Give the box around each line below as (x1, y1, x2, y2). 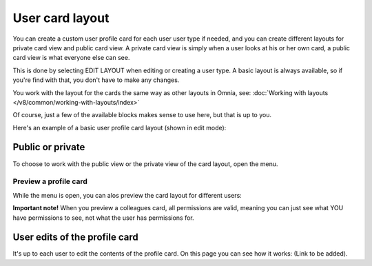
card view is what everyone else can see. (12, 54, 130, 62)
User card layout (12, 10, 110, 25)
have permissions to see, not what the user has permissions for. (12, 214, 194, 222)
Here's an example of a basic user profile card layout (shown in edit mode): (12, 123, 227, 132)
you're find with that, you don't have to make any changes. (12, 76, 180, 84)
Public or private (12, 141, 85, 153)
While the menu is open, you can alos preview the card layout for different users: (12, 191, 242, 199)
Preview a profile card (12, 176, 87, 186)
